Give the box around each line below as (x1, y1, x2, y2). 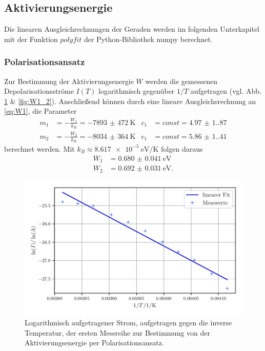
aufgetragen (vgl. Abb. (190, 86, 261, 96)
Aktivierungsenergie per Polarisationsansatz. (25, 337, 164, 348)
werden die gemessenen (145, 75, 217, 86)
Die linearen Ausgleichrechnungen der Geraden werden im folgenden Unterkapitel (4, 24, 260, 34)
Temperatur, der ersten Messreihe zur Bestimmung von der (25, 327, 211, 338)
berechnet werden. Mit (4, 143, 75, 154)
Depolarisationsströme (4, 86, 74, 96)
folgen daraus (161, 143, 203, 154)
